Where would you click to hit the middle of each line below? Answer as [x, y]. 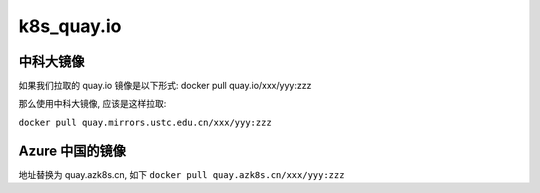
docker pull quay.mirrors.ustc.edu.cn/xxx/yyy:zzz [145, 122]
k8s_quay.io [70, 26]
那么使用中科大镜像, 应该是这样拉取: [92, 104]
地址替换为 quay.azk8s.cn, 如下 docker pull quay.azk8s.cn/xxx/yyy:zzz [181, 174]
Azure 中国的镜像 [72, 150]
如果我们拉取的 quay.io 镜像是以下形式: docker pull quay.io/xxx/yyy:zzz [165, 86]
